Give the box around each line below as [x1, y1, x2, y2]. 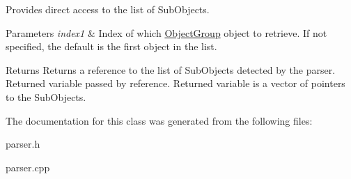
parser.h [6, 137, 40, 151]
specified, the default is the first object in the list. [6, 39, 217, 54]
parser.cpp [6, 159, 50, 174]
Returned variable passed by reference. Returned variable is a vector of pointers [6, 76, 345, 91]
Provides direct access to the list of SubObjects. [6, 2, 210, 16]
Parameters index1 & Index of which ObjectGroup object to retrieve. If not [6, 25, 327, 40]
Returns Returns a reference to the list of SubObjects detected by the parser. [6, 62, 336, 77]
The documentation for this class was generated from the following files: [6, 113, 313, 127]
